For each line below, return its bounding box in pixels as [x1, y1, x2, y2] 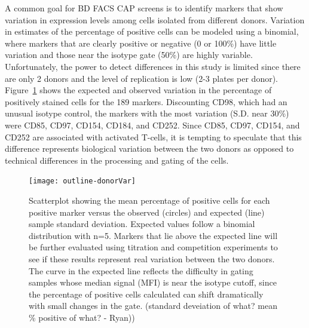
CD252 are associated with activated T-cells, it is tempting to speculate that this [5, 130, 302, 143]
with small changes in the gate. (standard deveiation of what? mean [29, 299, 277, 312]
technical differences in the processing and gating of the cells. [5, 154, 229, 166]
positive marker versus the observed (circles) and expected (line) [29, 206, 265, 218]
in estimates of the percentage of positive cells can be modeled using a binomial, [5, 25, 299, 38]
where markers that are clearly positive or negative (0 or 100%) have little [5, 36, 277, 49]
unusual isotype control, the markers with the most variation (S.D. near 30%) [5, 107, 289, 119]
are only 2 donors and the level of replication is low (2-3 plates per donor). [5, 72, 278, 84]
